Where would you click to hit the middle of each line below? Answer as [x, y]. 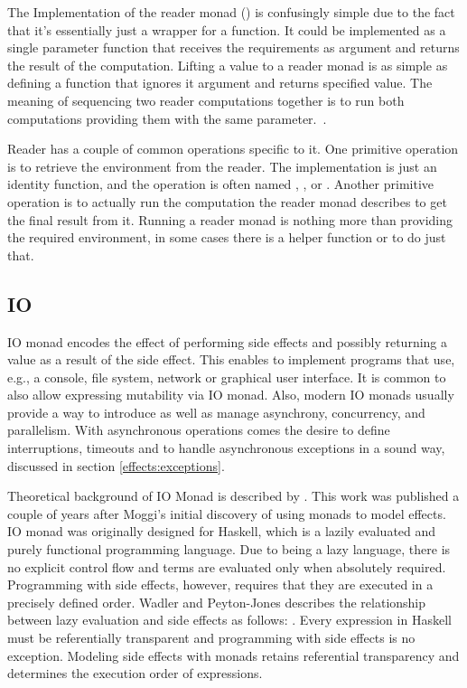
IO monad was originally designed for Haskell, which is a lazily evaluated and [222, 531]
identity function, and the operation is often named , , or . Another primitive [221, 184]
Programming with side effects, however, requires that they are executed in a [220, 584]
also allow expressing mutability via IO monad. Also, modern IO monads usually [231, 395]
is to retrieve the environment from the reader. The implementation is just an [222, 166]
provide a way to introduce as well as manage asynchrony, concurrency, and [216, 412]
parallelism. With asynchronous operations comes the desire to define [199, 430]
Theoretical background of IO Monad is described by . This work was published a [233, 496]
